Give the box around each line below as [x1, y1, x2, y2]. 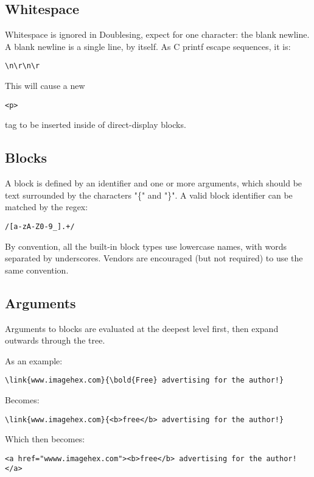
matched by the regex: [5, 200, 88, 213]
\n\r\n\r [5, 62, 40, 71]
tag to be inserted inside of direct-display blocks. [5, 118, 186, 131]
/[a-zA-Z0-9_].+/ [5, 222, 75, 231]
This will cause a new [5, 79, 85, 92]
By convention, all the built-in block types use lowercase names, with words [5, 239, 287, 252]
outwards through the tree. [5, 334, 105, 347]
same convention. [5, 263, 69, 276]
